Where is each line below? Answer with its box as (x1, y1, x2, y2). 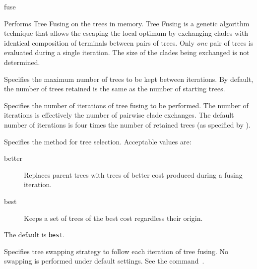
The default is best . (4, 229, 65, 240)
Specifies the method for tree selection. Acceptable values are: (4, 136, 192, 146)
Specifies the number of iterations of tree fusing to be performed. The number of (4, 100, 249, 110)
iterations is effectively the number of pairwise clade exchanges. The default (4, 110, 234, 120)
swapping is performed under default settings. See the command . (4, 256, 204, 266)
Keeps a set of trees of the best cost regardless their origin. (24, 212, 203, 223)
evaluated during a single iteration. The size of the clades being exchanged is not (4, 47, 250, 58)
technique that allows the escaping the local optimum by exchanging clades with (4, 28, 249, 38)
